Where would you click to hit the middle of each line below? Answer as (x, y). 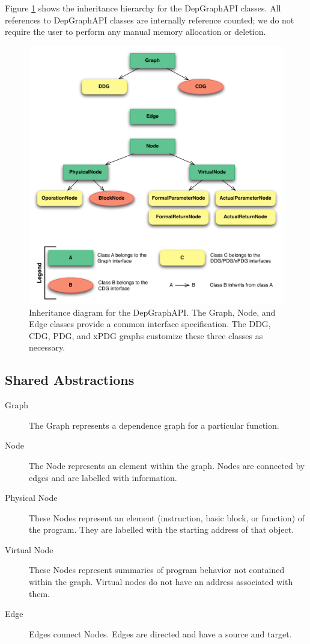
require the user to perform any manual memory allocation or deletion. (135, 32)
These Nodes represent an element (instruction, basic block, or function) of (167, 517)
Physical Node (31, 498)
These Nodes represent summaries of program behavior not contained (157, 570)
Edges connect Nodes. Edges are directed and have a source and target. (160, 633)
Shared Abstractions (70, 380)
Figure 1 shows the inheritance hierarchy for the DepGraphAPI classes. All (143, 8)
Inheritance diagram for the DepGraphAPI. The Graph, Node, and (152, 312)
